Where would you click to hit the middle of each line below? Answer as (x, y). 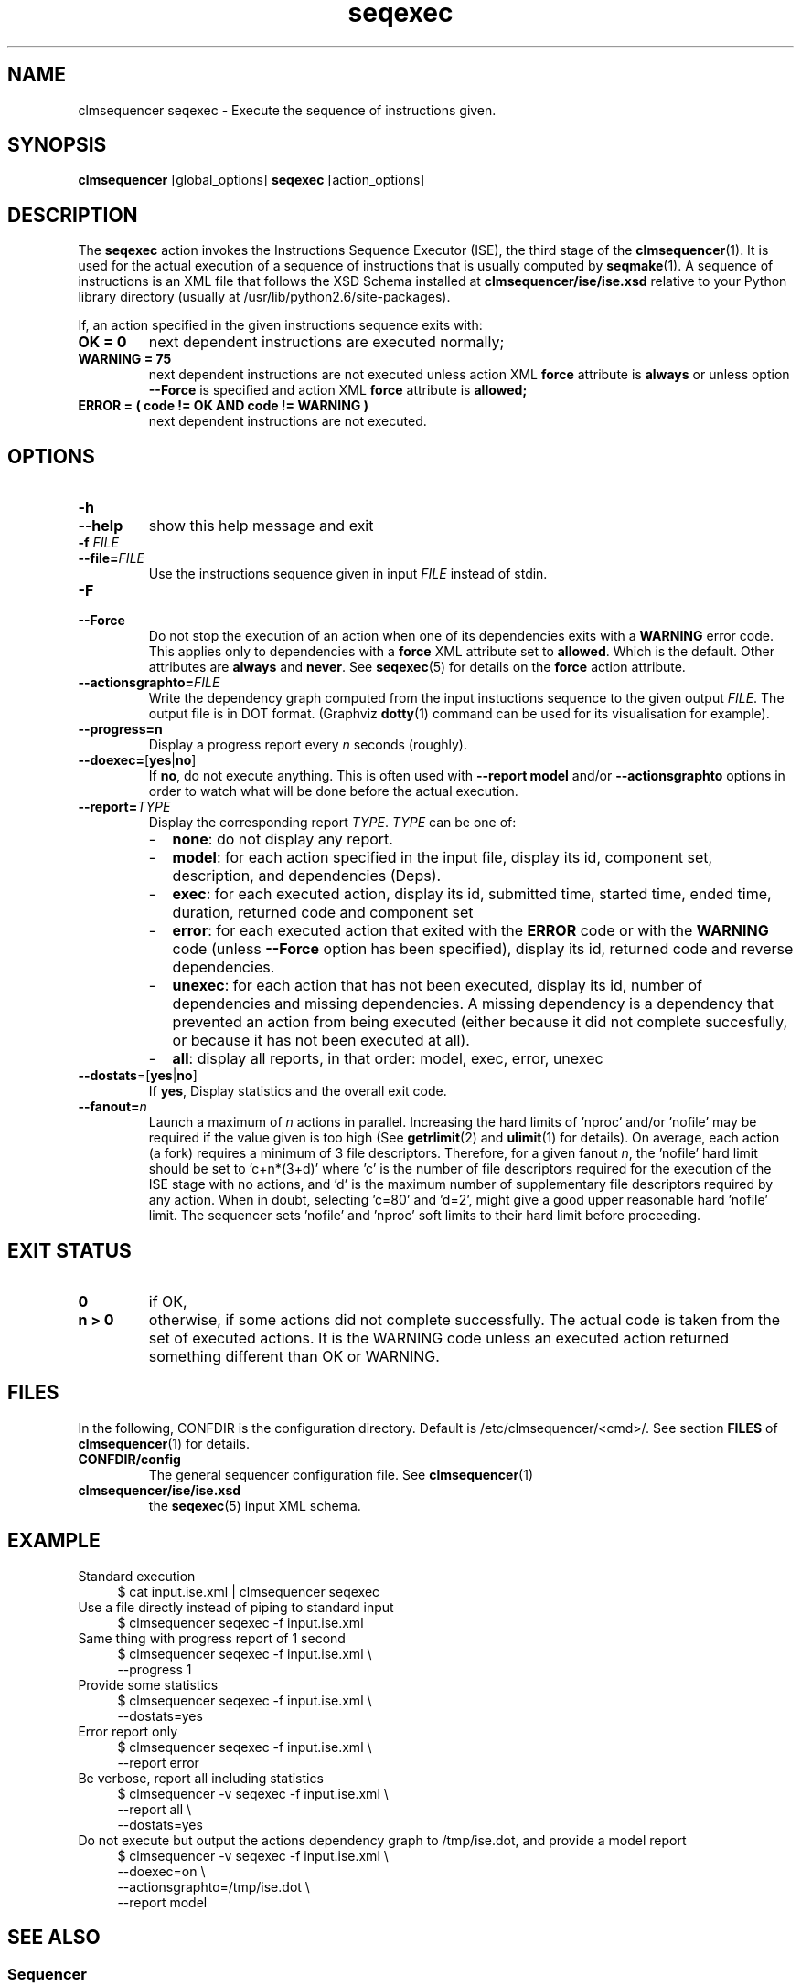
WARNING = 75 (125, 359)
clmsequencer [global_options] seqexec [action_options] (251, 180)
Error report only (128, 1731)
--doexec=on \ (161, 1871)
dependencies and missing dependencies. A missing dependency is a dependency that (473, 1004)
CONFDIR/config (129, 1459)
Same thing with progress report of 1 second (212, 1638)
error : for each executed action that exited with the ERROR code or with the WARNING (470, 931)
